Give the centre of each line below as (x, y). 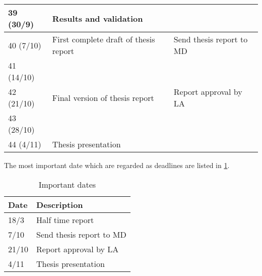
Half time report (65, 219)
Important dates (67, 184)
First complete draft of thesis (104, 39)
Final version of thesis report (103, 97)
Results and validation (97, 18)
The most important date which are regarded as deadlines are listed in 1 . (117, 165)
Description (60, 204)
